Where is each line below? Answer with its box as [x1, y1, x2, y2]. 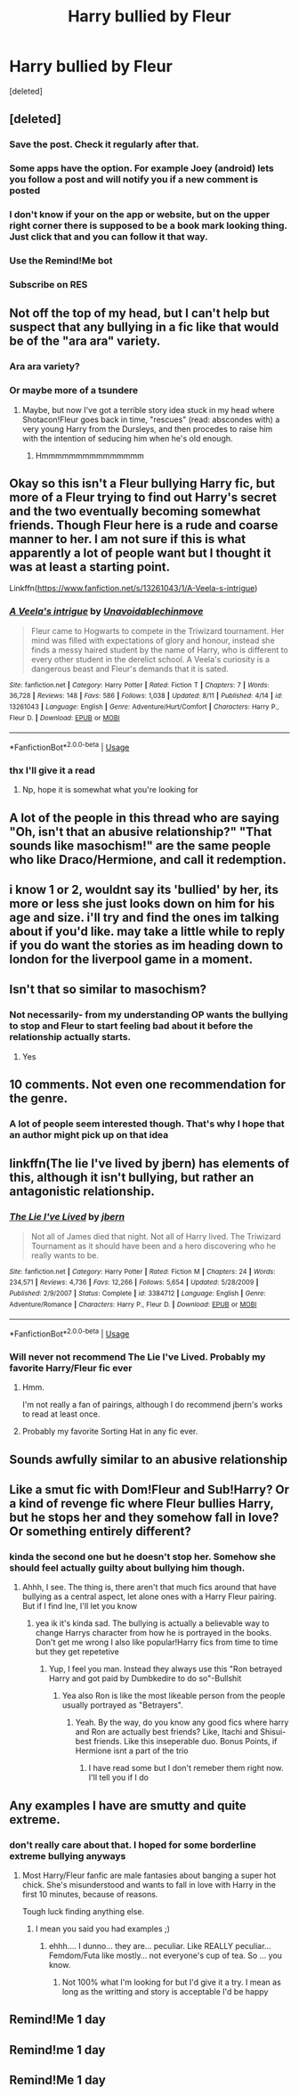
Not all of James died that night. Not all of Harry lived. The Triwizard [30, 1231, 282, 1241]
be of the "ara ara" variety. [9, 334, 161, 349]
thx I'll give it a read [9, 764, 96, 776]
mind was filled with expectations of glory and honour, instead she [30, 635, 276, 646]
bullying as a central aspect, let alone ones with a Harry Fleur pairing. [21, 1591, 278, 1602]
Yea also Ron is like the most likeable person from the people [61, 1690, 286, 1702]
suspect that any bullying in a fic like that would [9, 320, 279, 335]
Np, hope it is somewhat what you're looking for [21, 784, 198, 795]
